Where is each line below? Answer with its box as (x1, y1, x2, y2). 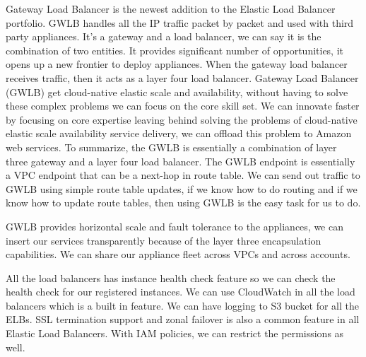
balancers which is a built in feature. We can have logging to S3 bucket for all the (6, 298, 359, 312)
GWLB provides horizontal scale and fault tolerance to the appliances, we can (6, 218, 343, 233)
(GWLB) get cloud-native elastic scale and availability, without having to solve (6, 84, 348, 99)
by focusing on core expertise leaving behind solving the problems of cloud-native (6, 112, 358, 127)
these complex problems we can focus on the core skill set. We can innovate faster (6, 98, 360, 113)
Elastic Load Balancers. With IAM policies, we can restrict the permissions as (6, 326, 344, 341)
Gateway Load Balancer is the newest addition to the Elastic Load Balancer (6, 1, 336, 16)
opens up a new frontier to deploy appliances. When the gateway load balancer (6, 57, 348, 71)
